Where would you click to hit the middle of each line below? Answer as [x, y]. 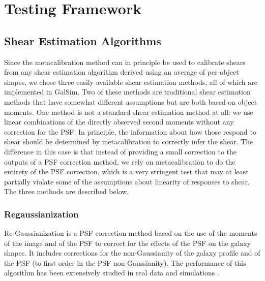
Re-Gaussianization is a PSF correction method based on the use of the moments [131, 233]
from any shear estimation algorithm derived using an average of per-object [122, 72]
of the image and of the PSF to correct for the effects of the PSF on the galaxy [128, 243]
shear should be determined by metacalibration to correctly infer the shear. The [129, 142]
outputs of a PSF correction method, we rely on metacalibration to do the [120, 161]
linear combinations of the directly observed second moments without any [119, 122]
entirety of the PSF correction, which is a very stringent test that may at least [126, 171]
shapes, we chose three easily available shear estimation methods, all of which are [131, 82]
